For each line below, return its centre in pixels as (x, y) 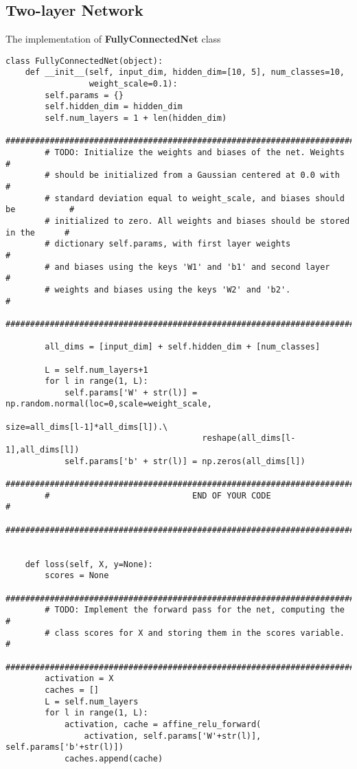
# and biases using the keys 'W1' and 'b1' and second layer (187, 267)
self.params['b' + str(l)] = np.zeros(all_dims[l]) (185, 461)
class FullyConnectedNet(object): (84, 61)
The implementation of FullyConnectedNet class (113, 39)
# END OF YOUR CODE (158, 495)
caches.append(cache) (114, 758)
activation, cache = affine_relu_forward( (163, 724)
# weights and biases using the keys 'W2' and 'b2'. (168, 289)
